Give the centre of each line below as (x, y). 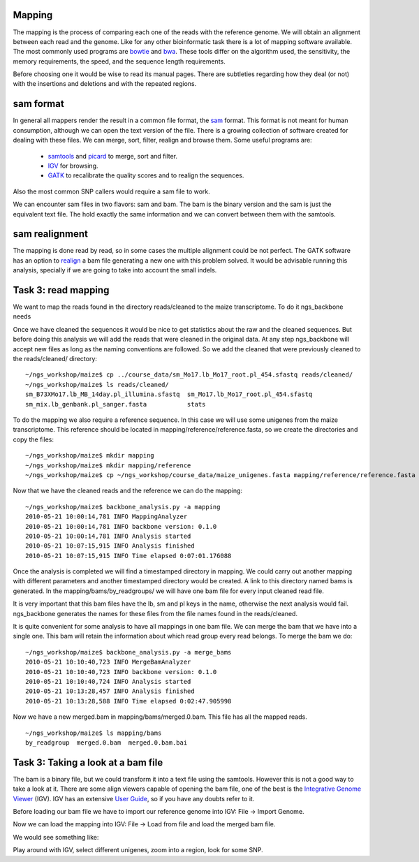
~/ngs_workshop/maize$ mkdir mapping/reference (108, 465)
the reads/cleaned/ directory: (55, 359)
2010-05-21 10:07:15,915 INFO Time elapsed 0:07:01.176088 (128, 556)
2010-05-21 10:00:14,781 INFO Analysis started (108, 536)
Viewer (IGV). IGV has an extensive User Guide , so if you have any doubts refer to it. (134, 798)
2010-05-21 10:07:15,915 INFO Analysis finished (110, 546)
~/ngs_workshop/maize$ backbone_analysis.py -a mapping (123, 507)
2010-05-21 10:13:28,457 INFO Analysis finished (110, 691)
